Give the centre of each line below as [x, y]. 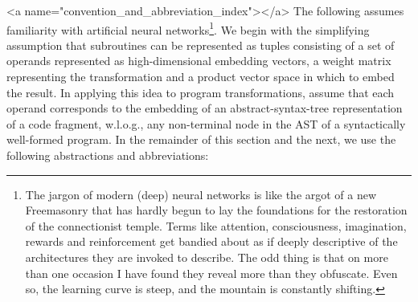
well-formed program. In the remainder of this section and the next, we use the [201, 139]
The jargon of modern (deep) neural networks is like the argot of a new [201, 194]
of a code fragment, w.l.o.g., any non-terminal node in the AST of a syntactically [206, 123]
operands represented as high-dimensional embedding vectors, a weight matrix [199, 61]
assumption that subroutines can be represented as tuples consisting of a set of [201, 45]
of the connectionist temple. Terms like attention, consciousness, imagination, [216, 225]
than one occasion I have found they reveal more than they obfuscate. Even [211, 273]
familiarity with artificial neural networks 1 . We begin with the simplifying [188, 28]
